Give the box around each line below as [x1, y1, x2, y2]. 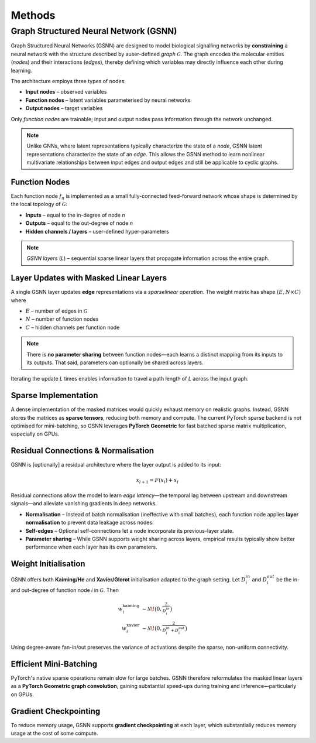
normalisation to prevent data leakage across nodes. [25, 519, 154, 526]
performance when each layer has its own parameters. [25, 543, 157, 550]
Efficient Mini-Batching [11, 659, 98, 669]
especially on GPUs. [11, 430, 60, 437]
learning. [11, 67, 32, 74]
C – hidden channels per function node [25, 324, 120, 331]
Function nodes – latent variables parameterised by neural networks [25, 97, 191, 104]
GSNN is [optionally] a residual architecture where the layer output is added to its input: [11, 461, 222, 468]
